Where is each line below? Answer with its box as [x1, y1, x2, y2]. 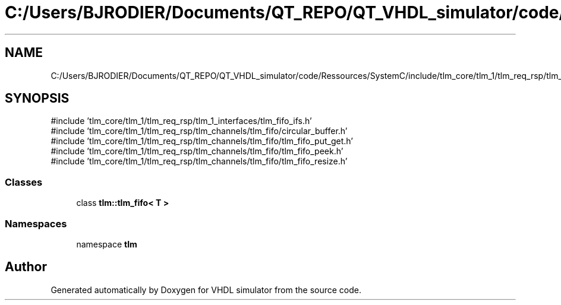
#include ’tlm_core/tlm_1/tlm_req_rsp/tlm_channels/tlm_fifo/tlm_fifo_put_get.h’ [51, 136, 353, 147]
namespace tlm [76, 239, 137, 249]
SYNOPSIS [5, 91, 70, 106]
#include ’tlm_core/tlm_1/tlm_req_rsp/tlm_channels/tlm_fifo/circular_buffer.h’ [51, 126, 348, 136]
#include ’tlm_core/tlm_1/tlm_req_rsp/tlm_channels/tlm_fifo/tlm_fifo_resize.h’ [51, 156, 348, 167]
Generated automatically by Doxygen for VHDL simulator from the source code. [51, 284, 362, 295]
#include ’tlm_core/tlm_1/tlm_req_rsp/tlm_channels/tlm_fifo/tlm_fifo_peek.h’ [51, 146, 343, 157]
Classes [5, 176, 43, 188]
